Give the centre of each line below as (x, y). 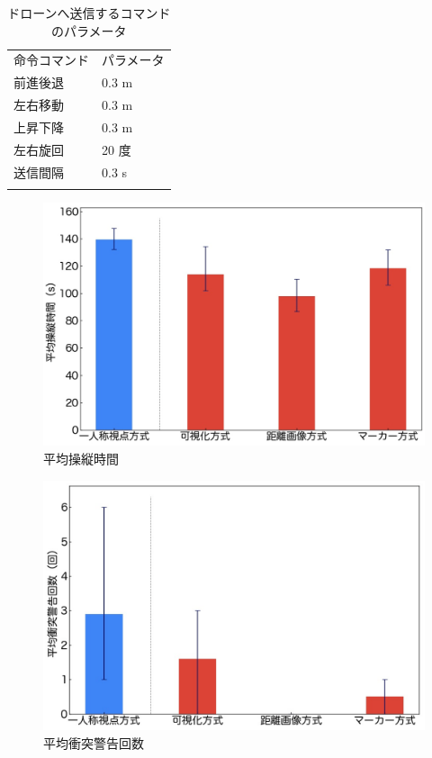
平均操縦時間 (81, 458)
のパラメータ (89, 30)
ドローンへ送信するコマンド (89, 13)
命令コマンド (51, 60)
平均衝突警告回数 (94, 742)
